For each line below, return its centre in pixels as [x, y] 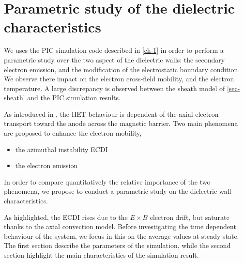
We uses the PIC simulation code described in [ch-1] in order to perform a [114, 50]
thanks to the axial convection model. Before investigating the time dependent [120, 226]
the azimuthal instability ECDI [61, 149]
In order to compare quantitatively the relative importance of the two [107, 181]
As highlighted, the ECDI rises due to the [66, 217]
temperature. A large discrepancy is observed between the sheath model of [114, 88]
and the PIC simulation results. [74, 98]
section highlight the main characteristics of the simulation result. [101, 255]
